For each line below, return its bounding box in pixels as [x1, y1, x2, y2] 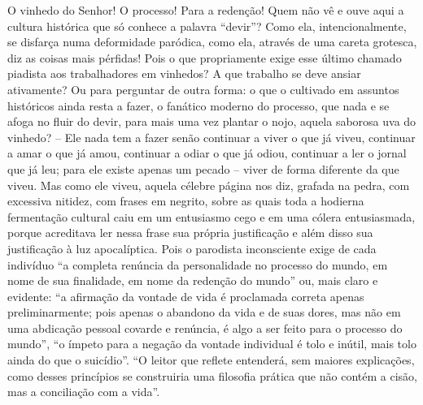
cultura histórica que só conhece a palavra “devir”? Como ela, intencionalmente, [7, 17, 407, 34]
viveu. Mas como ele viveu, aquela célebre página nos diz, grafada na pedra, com [7, 176, 410, 193]
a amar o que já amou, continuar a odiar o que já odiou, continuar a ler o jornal [7, 144, 407, 162]
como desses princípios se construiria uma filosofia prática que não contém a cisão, [7, 367, 417, 384]
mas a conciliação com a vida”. [7, 383, 160, 400]
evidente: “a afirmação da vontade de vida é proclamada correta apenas [7, 287, 364, 304]
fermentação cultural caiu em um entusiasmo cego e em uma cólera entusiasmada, [7, 208, 416, 225]
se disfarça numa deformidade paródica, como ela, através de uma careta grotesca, [7, 33, 417, 50]
